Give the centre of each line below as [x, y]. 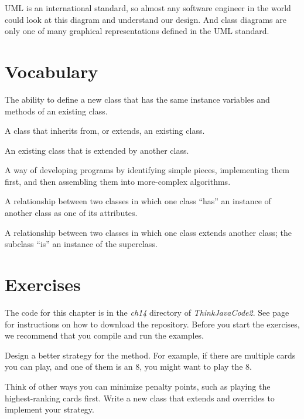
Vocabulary [52, 71]
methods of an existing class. [56, 111]
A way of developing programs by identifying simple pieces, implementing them [147, 170]
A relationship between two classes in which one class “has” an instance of [138, 201]
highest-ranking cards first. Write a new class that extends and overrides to [140, 398]
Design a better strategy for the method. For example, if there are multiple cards [150, 355]
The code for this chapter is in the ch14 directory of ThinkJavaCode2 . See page [147, 312]
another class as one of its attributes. [71, 213]
